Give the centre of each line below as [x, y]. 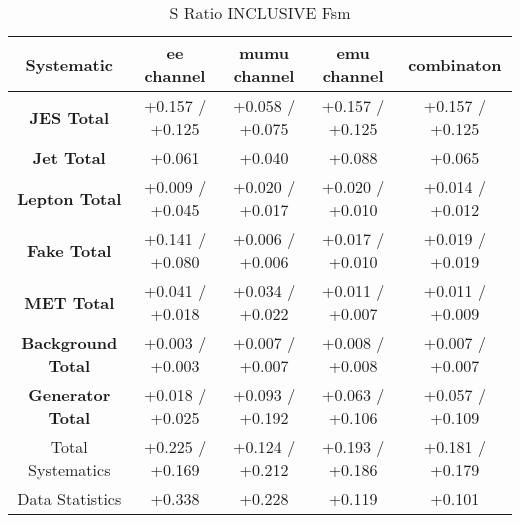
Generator [69, 394]
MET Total [69, 302]
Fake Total [69, 250]
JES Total [69, 117]
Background [69, 342]
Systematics [69, 469]
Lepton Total [69, 198]
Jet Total [69, 157]
